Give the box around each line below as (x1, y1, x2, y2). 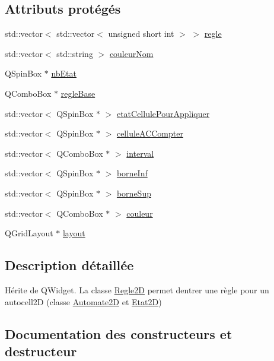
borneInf (116, 167, 148, 179)
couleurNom (109, 47, 154, 59)
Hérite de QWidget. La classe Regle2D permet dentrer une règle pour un (5, 283, 269, 296)
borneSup (116, 186, 151, 199)
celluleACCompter (116, 127, 183, 140)
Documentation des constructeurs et (5, 324, 232, 343)
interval (126, 147, 154, 159)
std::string (56, 47, 93, 59)
